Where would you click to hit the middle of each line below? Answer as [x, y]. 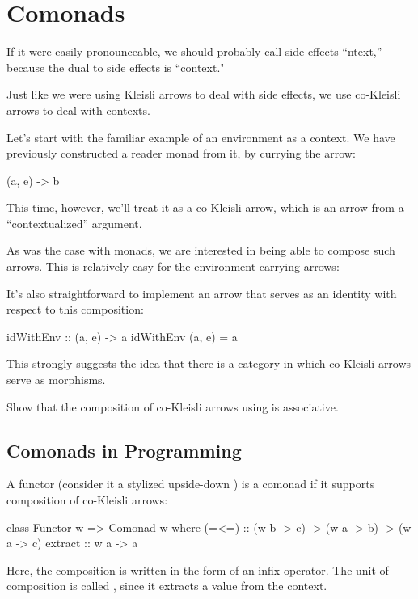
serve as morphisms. [56, 380]
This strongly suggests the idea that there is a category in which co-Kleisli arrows [209, 363]
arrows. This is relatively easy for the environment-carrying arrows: [173, 266]
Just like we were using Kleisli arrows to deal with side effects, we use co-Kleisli [204, 94]
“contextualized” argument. [74, 223]
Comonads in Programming [124, 450]
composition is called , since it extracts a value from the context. [167, 586]
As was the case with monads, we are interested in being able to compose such [201, 250]
